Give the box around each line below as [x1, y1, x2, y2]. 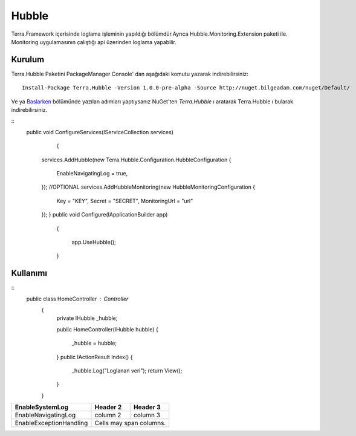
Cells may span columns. [94, 419, 166, 428]
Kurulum [11, 54, 45, 65]
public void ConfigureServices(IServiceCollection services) [26, 128, 174, 135]
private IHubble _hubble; [56, 314, 118, 322]
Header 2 [94, 403, 122, 411]
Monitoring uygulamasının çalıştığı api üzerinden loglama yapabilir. [11, 38, 176, 45]
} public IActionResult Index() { [56, 353, 133, 360]
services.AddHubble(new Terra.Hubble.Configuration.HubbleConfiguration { [41, 156, 231, 163]
